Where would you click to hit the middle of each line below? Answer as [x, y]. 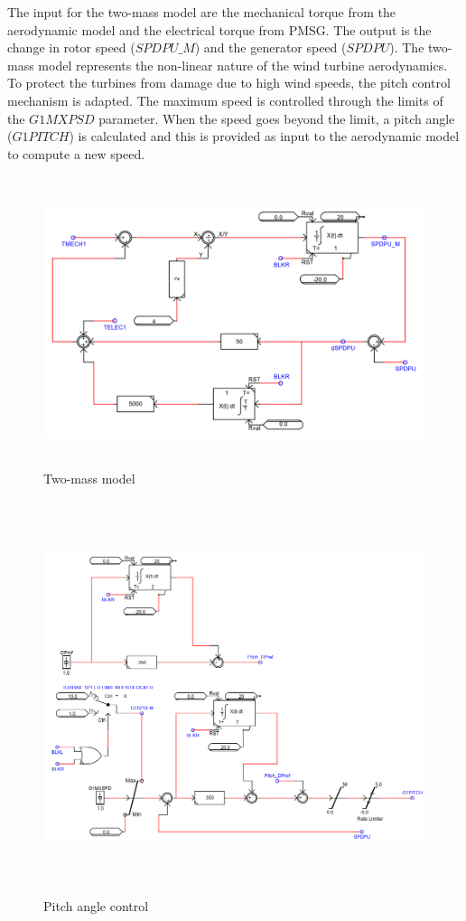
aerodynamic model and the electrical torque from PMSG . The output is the [219, 29]
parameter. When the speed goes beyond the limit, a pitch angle [277, 118]
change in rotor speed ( [71, 47]
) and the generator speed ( [270, 47]
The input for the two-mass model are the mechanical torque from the [201, 12]
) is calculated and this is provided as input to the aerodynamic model [264, 136]
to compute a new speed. [76, 153]
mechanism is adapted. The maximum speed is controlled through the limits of [225, 100]
